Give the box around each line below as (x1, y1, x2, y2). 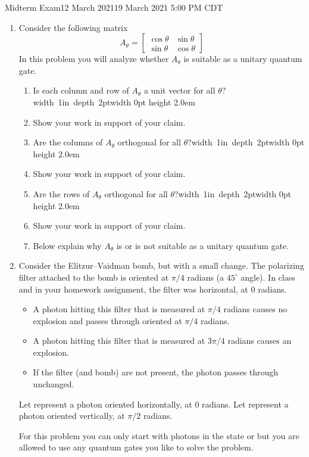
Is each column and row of (33, 84, 129, 97)
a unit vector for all (143, 84, 216, 97)
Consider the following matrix (18, 21, 128, 33)
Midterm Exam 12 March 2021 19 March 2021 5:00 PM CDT (5, 1, 223, 13)
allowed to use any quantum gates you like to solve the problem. (18, 441, 254, 453)
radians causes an (227, 334, 292, 347)
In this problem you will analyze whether (18, 52, 169, 65)
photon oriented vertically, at (18, 409, 125, 422)
